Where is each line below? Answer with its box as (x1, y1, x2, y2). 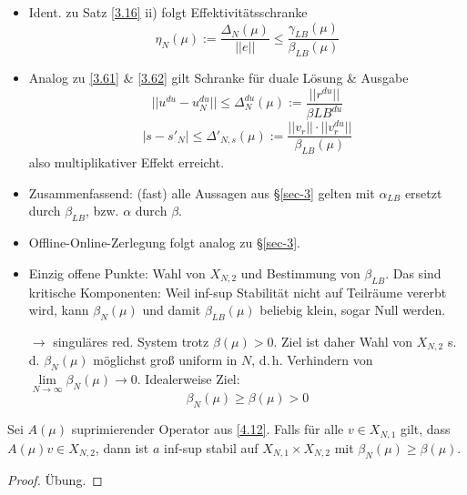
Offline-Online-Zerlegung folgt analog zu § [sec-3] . (28, 233, 300, 252)
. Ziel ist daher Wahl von (273, 332, 413, 350)
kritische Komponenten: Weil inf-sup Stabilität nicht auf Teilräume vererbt (28, 282, 447, 301)
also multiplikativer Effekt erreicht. (28, 153, 225, 172)
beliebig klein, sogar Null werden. (259, 300, 446, 319)
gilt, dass (401, 419, 451, 439)
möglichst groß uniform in (93, 350, 238, 369)
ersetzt (404, 183, 442, 202)
